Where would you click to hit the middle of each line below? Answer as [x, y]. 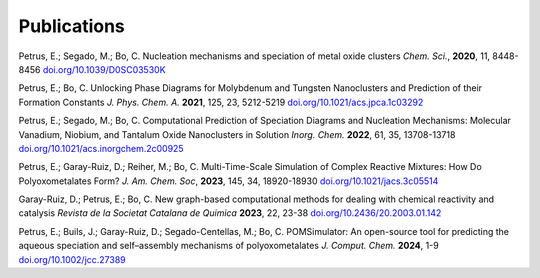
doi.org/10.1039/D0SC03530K [104, 69]
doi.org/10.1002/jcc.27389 [72, 259]
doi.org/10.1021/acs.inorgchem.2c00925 [101, 148]
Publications [71, 26]
